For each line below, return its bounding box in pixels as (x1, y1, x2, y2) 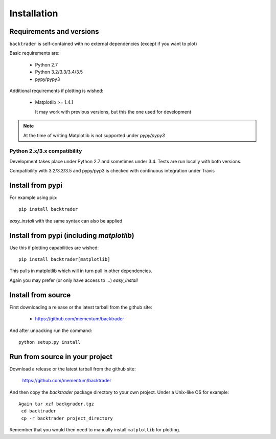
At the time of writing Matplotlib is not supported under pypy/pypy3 (23, 132, 165, 138)
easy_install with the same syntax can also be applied (9, 217, 123, 224)
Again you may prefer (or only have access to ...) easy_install (9, 277, 138, 283)
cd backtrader (21, 408, 57, 414)
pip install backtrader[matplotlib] (18, 256, 110, 262)
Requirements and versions (9, 27, 99, 36)
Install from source (9, 291, 71, 299)
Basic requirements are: (9, 50, 60, 56)
